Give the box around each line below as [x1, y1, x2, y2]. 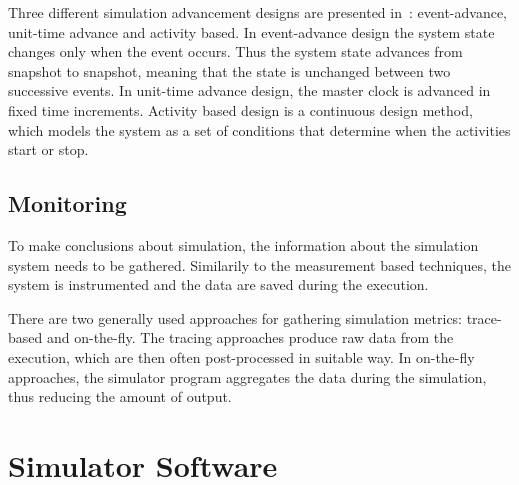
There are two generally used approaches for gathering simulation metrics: [8, 307, 463, 328]
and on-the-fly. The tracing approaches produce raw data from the [46, 327, 454, 348]
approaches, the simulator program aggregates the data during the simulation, [8, 366, 487, 387]
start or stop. [8, 139, 89, 160]
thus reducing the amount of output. [8, 386, 232, 407]
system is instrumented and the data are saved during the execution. [8, 274, 429, 295]
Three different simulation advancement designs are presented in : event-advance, [8, 2, 507, 22]
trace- [466, 307, 502, 328]
